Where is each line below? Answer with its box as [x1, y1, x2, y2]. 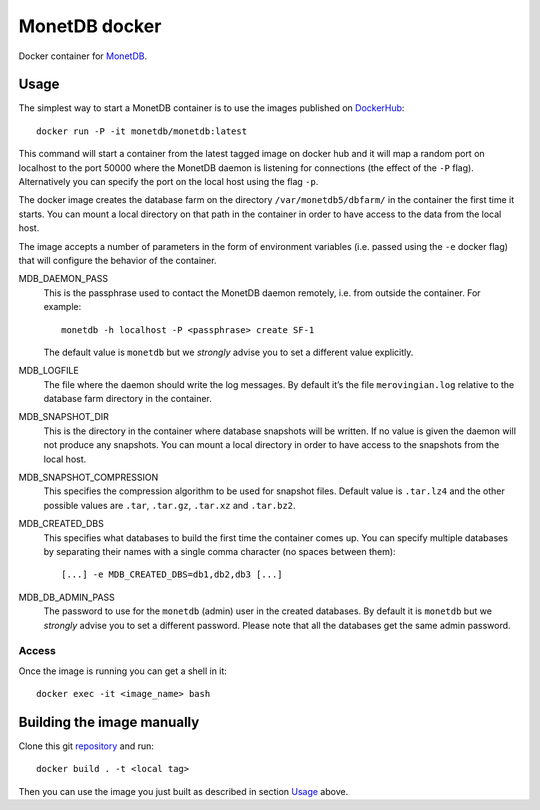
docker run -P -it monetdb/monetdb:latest [36, 125, 248, 137]
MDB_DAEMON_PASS [18, 273, 109, 285]
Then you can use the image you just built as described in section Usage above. [18, 785, 349, 797]
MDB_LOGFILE [18, 365, 79, 377]
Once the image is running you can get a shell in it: [18, 665, 227, 677]
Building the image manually [18, 713, 200, 730]
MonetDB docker [18, 15, 162, 37]
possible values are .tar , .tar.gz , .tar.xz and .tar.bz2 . [43, 499, 296, 511]
